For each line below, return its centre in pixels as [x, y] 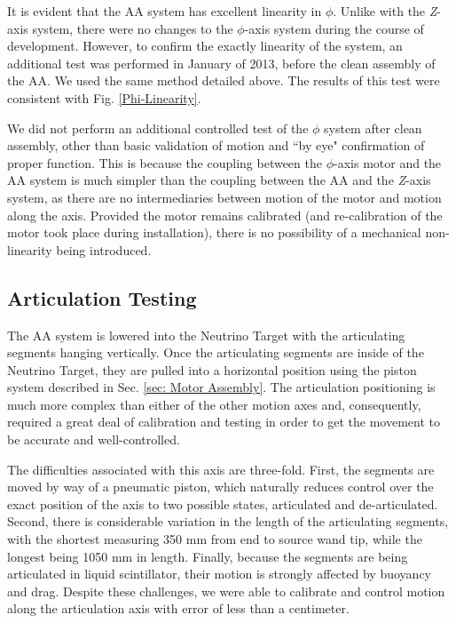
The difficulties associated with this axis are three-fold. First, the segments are [221, 469]
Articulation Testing [102, 297]
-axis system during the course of [334, 28]
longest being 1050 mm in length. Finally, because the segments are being [208, 556]
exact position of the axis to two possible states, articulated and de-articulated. [223, 503]
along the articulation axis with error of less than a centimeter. [178, 608]
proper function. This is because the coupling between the [165, 162]
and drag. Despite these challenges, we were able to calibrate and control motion [226, 591]
